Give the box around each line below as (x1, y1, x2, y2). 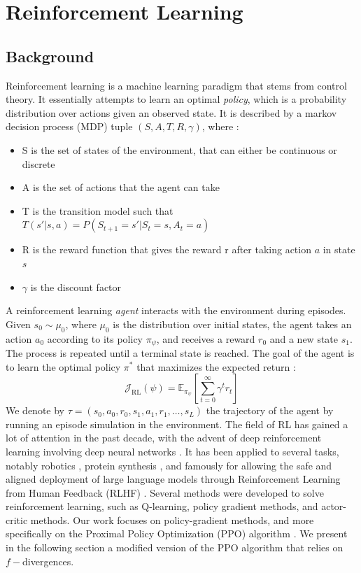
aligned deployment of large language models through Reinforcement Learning (6, 472, 341, 486)
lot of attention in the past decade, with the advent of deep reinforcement (6, 430, 322, 445)
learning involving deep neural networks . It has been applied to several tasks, (6, 444, 339, 458)
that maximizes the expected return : (136, 359, 296, 374)
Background (6, 45, 94, 66)
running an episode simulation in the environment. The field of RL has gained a (6, 416, 348, 431)
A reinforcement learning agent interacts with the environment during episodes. (6, 303, 346, 318)
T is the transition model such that (22, 203, 174, 218)
